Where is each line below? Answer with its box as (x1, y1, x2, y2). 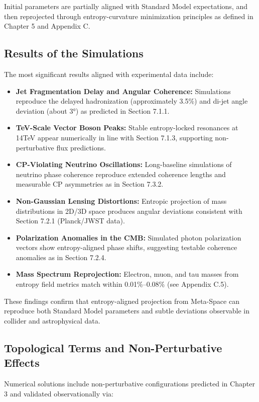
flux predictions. (56, 142, 106, 152)
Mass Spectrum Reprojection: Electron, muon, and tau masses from (16, 269, 239, 279)
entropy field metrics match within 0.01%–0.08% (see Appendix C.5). (16, 279, 229, 289)
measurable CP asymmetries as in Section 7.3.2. (16, 179, 164, 189)
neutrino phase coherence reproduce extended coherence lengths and (16, 169, 226, 179)
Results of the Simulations (4, 45, 144, 61)
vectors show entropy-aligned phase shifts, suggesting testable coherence (16, 242, 237, 253)
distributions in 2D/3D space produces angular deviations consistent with (16, 205, 242, 216)
